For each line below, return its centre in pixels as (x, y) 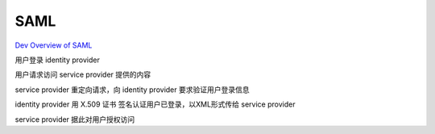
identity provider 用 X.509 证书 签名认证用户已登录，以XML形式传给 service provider (155, 104)
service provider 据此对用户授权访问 (75, 119)
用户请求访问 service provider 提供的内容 (83, 75)
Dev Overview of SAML (54, 45)
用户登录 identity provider (57, 60)
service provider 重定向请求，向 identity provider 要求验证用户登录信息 (132, 90)
